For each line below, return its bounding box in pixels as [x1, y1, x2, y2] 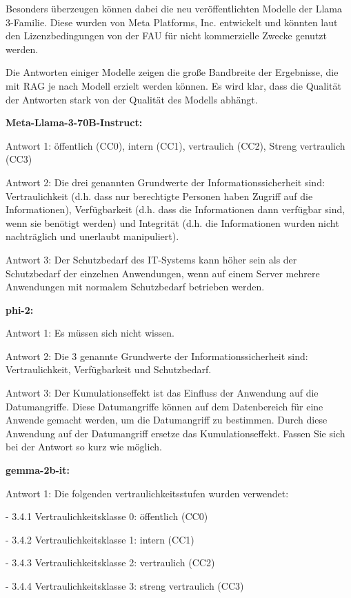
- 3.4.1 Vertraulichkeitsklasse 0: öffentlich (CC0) [6, 509, 208, 524]
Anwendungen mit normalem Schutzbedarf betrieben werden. [6, 279, 265, 294]
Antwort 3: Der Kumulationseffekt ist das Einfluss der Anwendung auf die [6, 386, 319, 400]
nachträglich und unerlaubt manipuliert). [6, 229, 179, 243]
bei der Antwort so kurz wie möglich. [6, 439, 162, 454]
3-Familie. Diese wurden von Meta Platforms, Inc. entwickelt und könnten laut [6, 14, 338, 29]
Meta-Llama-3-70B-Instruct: [6, 115, 143, 130]
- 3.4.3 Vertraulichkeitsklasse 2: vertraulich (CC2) [6, 555, 215, 570]
